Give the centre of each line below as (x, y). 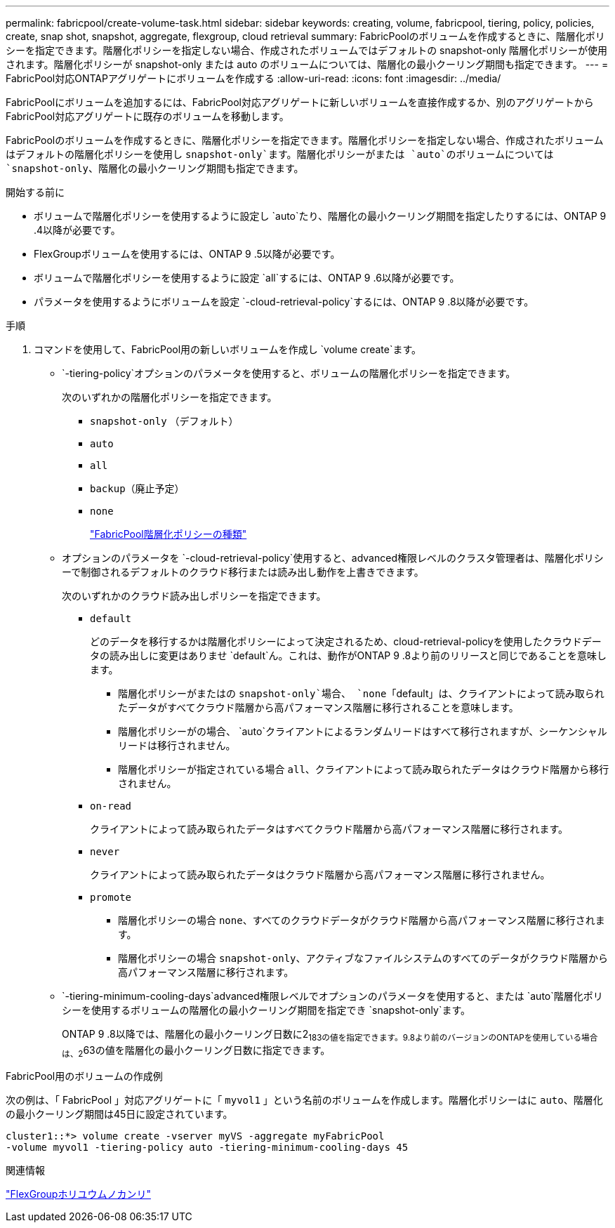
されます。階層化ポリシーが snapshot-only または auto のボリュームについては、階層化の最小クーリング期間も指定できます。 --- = (307, 64)
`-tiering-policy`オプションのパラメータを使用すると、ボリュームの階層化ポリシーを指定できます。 (289, 373)
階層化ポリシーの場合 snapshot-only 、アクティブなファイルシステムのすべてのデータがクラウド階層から (363, 958)
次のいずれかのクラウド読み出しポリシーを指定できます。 (194, 596)
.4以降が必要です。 (77, 230)
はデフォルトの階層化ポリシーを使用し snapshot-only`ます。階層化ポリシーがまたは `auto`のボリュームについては (280, 154)
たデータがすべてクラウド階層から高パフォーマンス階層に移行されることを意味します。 (318, 707)
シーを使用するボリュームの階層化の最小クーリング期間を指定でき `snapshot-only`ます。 (266, 1010)
